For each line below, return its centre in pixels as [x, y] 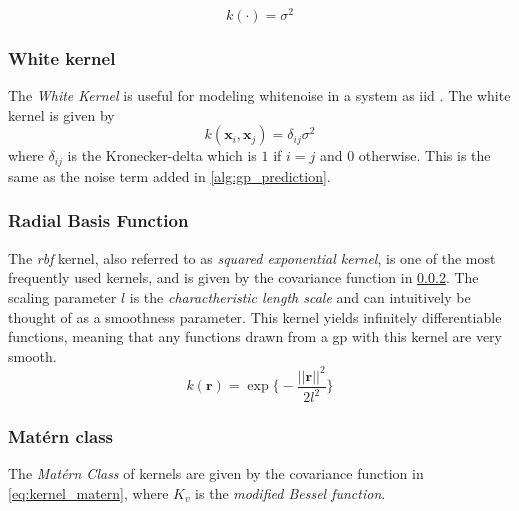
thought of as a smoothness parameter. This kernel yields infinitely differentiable [255, 316]
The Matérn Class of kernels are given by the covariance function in [216, 473]
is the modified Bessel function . [290, 493]
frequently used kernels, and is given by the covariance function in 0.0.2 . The [243, 277]
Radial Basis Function [98, 220]
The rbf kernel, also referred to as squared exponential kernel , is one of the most [252, 257]
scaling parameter [62, 296]
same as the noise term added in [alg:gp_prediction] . [169, 175]
